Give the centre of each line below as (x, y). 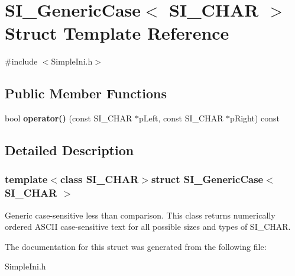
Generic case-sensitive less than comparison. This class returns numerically (140, 215)
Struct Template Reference (117, 33)
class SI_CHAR (99, 179)
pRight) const (255, 118)
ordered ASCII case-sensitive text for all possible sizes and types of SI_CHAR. (148, 227)
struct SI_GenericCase (207, 179)
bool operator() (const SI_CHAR (69, 118)
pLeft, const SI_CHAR (181, 118)
